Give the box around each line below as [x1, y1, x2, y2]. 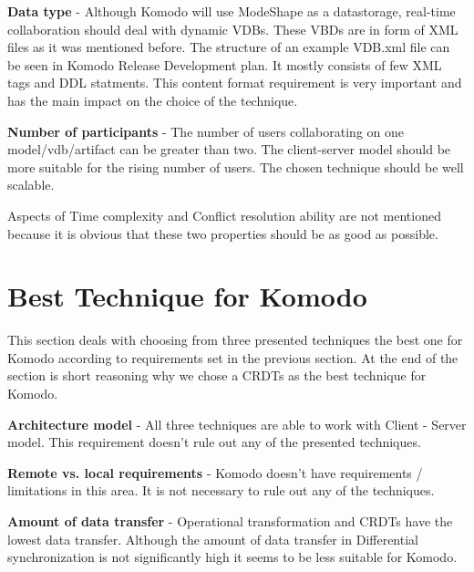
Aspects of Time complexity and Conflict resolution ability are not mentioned [7, 205, 441, 224]
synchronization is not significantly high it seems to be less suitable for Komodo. [7, 547, 458, 567]
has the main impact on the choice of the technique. [7, 90, 298, 109]
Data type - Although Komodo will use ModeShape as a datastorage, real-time [7, 2, 456, 20]
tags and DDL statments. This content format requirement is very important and [7, 73, 462, 92]
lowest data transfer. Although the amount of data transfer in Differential [7, 529, 418, 548]
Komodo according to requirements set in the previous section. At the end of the [7, 348, 459, 367]
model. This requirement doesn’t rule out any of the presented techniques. [7, 432, 421, 452]
